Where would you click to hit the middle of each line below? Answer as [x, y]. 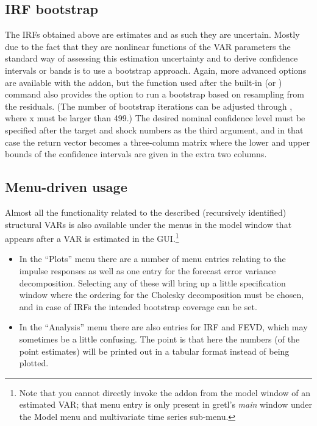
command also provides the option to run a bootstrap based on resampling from [155, 94]
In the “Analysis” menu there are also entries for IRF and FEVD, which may [163, 327]
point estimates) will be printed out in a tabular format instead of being [154, 351]
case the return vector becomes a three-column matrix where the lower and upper [158, 142]
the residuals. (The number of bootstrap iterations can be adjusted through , [149, 106]
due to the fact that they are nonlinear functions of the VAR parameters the [148, 46]
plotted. [34, 363]
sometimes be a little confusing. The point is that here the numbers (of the [159, 339]
